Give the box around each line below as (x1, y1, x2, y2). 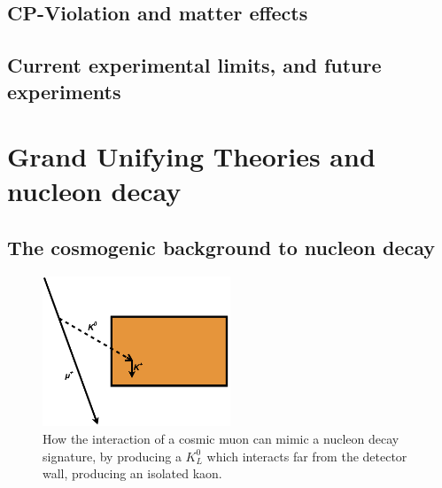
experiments (7, 77, 121, 105)
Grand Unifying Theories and (7, 138, 376, 174)
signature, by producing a (43, 446, 182, 465)
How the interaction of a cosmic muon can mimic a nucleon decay (43, 429, 399, 447)
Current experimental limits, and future (7, 51, 382, 79)
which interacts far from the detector (206, 446, 407, 465)
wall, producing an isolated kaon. (43, 464, 222, 483)
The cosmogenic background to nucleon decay (7, 233, 435, 260)
